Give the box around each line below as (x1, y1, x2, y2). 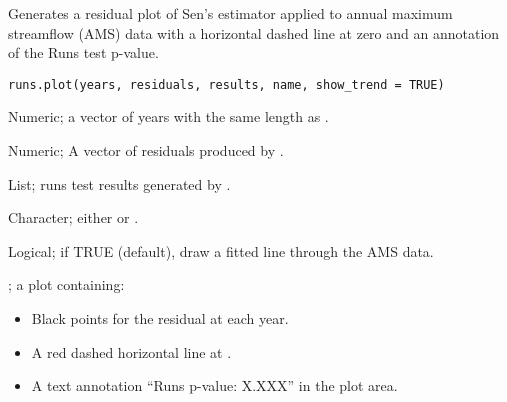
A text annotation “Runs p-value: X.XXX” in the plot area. (31, 375, 398, 396)
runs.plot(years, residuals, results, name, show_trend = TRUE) (8, 77, 445, 92)
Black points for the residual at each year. (31, 308, 289, 328)
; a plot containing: (8, 274, 125, 295)
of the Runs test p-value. (8, 42, 159, 63)
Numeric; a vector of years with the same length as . (8, 106, 329, 127)
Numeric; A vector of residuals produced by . (8, 140, 284, 161)
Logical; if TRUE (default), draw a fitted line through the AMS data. (8, 240, 434, 261)
